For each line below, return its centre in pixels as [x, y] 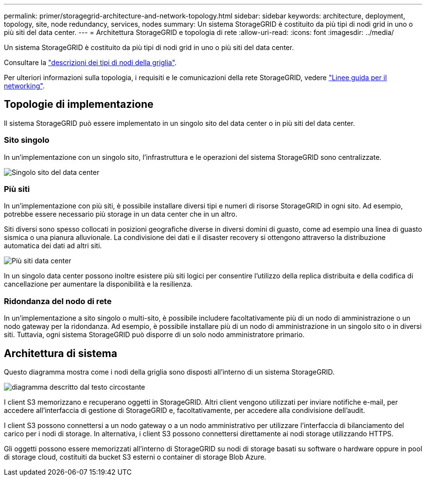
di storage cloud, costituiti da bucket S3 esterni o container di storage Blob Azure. [135, 457]
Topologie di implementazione [79, 104]
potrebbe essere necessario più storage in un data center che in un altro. [121, 214]
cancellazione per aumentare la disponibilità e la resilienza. [98, 284]
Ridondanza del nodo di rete [58, 301]
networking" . [24, 86]
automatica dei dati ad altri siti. [53, 246]
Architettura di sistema [61, 353]
